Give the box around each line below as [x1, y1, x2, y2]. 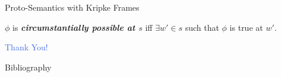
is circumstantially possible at [12, 21, 135, 33]
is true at [229, 21, 263, 33]
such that [185, 21, 219, 33]
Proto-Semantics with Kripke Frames [5, 1, 140, 13]
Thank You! [5, 41, 48, 53]
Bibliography [5, 60, 52, 73]
